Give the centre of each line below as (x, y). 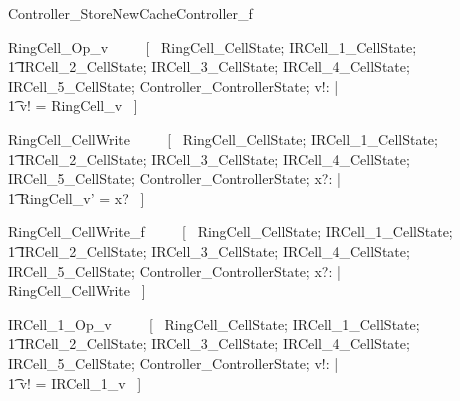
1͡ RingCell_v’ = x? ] (76, 197)
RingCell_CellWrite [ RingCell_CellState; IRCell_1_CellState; (223, 138)
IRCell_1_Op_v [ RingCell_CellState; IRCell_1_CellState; (214, 323)
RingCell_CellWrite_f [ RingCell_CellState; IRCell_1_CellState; (230, 231)
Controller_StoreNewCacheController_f (130, 13)
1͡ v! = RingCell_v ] (73, 105)
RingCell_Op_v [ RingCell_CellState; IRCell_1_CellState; (212, 46)
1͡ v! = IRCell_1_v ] (75, 382)
